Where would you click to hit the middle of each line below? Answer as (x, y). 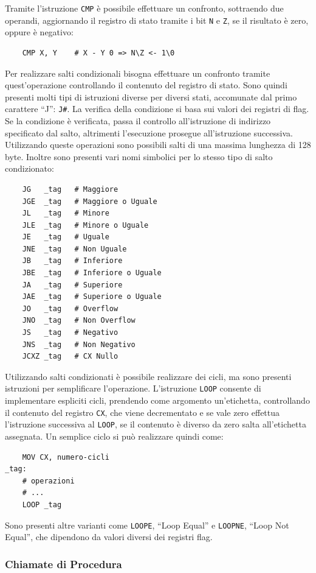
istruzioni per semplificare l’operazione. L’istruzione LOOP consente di (133, 388)
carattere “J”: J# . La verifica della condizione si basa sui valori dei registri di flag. (157, 109)
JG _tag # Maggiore (70, 189)
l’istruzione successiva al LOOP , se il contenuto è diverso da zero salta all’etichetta (156, 424)
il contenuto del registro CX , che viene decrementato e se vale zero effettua (143, 412)
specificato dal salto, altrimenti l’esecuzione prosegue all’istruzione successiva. (149, 132)
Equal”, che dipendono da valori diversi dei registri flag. (109, 537)
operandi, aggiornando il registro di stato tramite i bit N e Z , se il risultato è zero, (157, 20)
